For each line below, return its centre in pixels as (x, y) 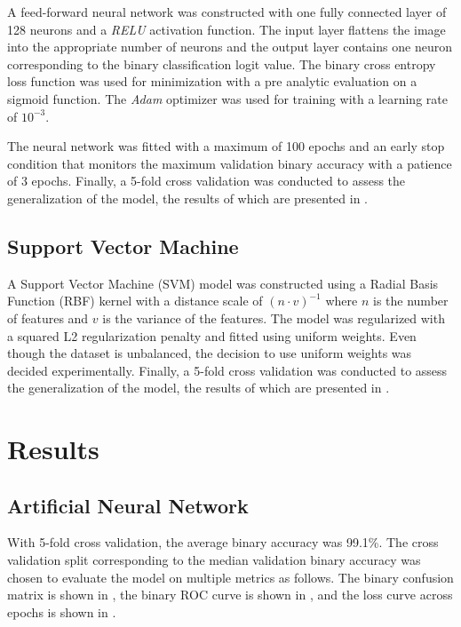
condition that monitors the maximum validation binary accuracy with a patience (230, 163)
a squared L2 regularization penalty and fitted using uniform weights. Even (212, 335)
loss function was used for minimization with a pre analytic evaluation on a (212, 81)
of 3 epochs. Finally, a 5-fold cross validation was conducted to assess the (207, 181)
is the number (411, 301)
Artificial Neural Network (128, 505)
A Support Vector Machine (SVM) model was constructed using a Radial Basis (223, 283)
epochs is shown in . (62, 611)
